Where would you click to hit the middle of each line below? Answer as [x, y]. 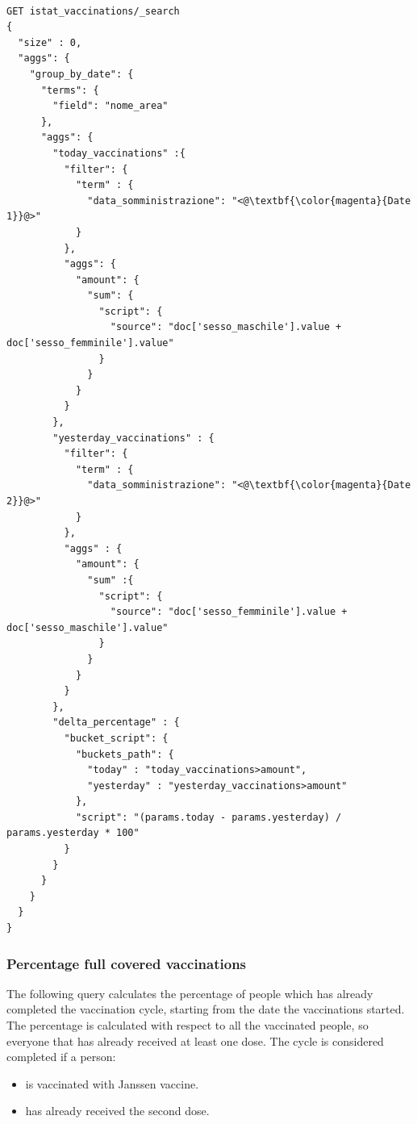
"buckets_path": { [125, 754]
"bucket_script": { [116, 738]
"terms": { [70, 90]
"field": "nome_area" [111, 106]
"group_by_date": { [81, 74]
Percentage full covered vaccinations [127, 963]
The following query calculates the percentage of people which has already [190, 993]
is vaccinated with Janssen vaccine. [112, 1083]
